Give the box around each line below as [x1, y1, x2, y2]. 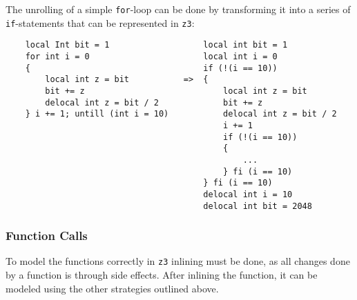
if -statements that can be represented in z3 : [6, 15, 195, 30]
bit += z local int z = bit [45, 86, 307, 96]
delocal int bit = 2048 [203, 201, 312, 211]
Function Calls [6, 227, 88, 244]
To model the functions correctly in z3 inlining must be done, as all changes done [6, 254, 350, 268]
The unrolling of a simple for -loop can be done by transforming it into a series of [6, 2, 351, 16]
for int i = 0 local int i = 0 [25, 51, 278, 61]
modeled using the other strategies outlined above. [6, 281, 219, 295]
